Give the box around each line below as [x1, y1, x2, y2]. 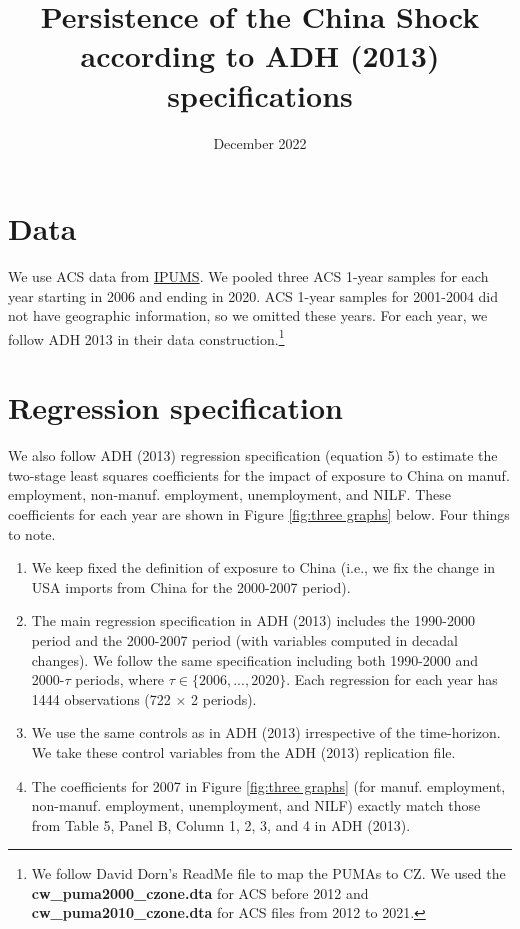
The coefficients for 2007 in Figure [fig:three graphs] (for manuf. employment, [31, 775, 506, 796]
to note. [8, 523, 56, 544]
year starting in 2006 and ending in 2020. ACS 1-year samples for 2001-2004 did [8, 285, 498, 306]
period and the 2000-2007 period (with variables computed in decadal [31, 629, 458, 650]
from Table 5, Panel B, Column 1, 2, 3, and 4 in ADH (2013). [31, 814, 411, 835]
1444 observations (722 [31, 688, 171, 709]
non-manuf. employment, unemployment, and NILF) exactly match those [31, 795, 481, 816]
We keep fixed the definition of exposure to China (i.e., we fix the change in [31, 557, 496, 578]
